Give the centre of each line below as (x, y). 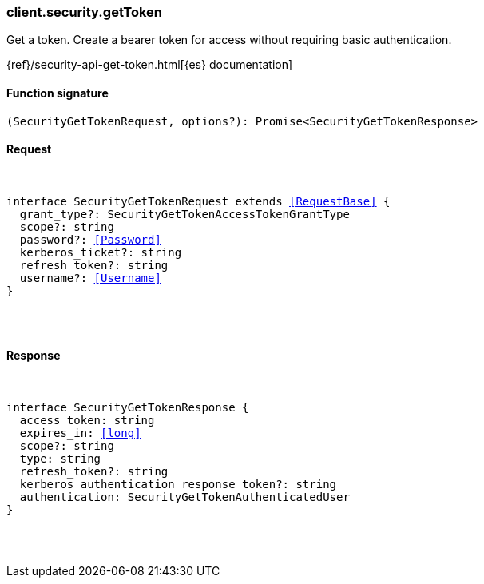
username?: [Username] (90, 278)
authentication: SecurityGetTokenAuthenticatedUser (184, 497)
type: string (60, 459)
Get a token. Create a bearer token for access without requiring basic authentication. (229, 40)
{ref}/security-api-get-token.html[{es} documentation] (150, 65)
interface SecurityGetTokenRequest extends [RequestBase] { (198, 201)
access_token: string (87, 421)
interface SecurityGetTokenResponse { (128, 408)
